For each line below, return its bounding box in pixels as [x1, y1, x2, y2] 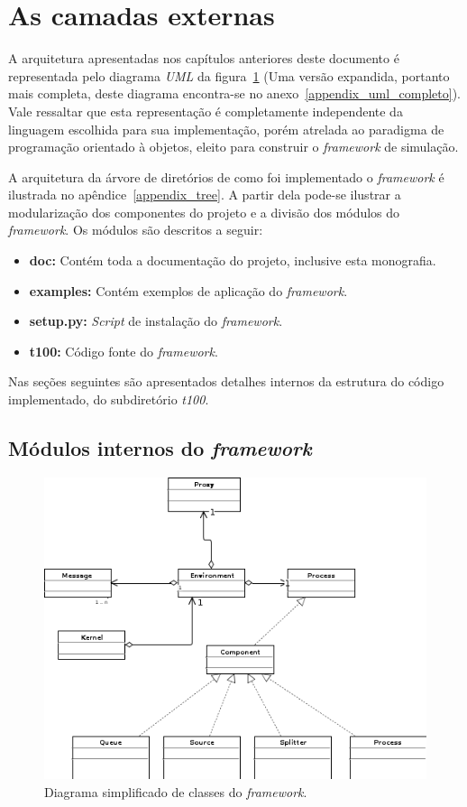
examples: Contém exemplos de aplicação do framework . [29, 281, 348, 300]
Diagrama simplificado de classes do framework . [44, 782, 307, 801]
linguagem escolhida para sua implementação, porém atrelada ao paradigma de [8, 119, 444, 138]
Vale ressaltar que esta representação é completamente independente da [8, 101, 403, 120]
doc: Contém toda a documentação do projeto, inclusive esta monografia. [29, 251, 436, 270]
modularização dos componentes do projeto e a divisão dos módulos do [8, 202, 400, 221]
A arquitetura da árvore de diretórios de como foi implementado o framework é [8, 167, 444, 186]
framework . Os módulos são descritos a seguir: [8, 220, 263, 239]
